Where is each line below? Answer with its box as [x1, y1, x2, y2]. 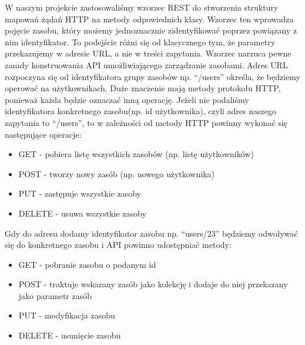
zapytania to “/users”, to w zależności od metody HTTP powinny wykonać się [5, 116, 287, 128]
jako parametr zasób [18, 289, 92, 301]
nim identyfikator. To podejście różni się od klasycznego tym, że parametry [5, 35, 276, 48]
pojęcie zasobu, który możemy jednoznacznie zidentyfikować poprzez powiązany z [5, 24, 297, 37]
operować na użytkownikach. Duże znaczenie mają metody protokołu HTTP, [5, 82, 281, 94]
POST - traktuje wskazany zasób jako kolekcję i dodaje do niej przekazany [18, 278, 288, 290]
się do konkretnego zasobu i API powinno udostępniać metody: [5, 238, 232, 251]
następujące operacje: [5, 128, 82, 140]
